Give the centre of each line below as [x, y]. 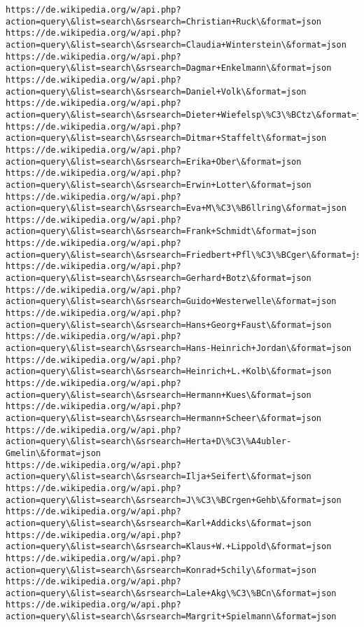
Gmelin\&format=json [54, 453]
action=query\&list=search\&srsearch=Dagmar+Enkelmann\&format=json [169, 68]
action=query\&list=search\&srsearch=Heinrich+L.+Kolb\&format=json [169, 372]
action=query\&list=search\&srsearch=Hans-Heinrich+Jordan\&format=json [178, 349]
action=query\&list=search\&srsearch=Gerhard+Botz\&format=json [159, 278]
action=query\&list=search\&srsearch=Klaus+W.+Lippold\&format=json [169, 547]
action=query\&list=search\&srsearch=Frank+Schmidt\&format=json [161, 232]
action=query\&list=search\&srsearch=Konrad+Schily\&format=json [161, 570]
